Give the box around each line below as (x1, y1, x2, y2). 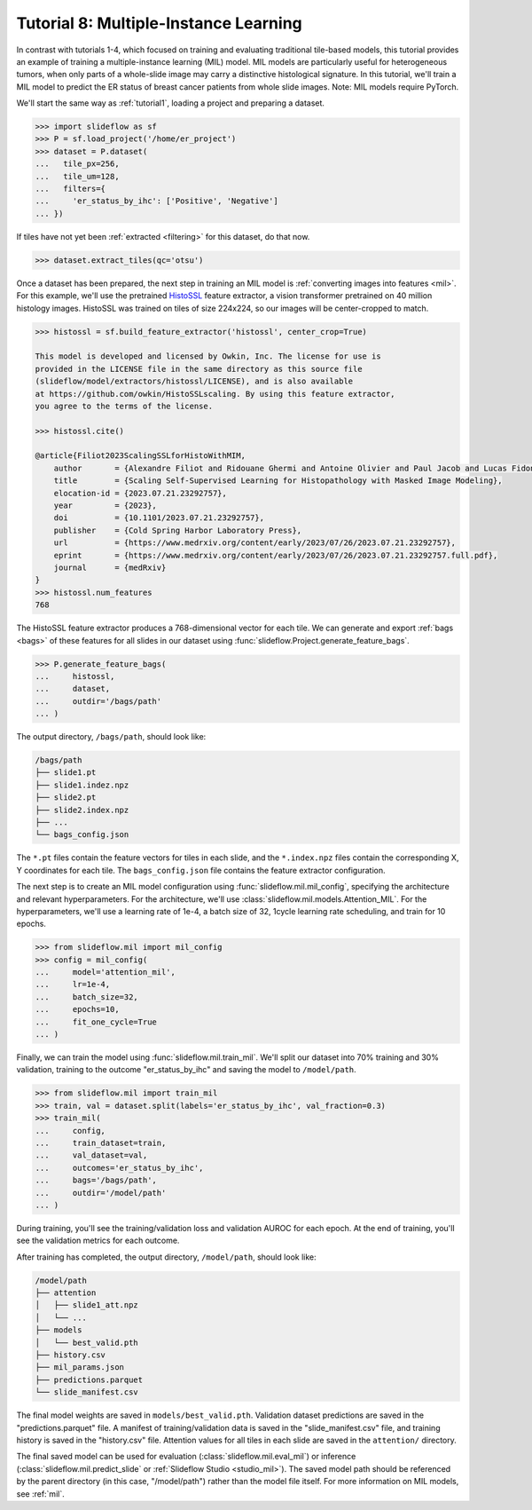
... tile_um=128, (35, 171, 120, 181)
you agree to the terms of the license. (35, 400, 213, 411)
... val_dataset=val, (35, 1150, 148, 1160)
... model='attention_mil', (35, 968, 176, 977)
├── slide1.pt (35, 768, 97, 778)
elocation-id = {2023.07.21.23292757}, (53, 488, 228, 498)
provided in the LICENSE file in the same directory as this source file (35, 364, 363, 374)
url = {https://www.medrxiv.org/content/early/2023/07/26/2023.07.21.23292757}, (53, 538, 457, 548)
